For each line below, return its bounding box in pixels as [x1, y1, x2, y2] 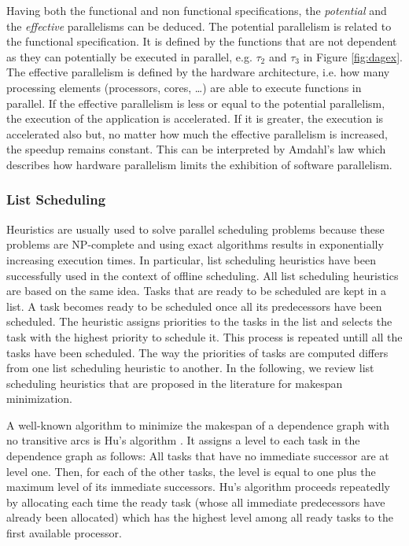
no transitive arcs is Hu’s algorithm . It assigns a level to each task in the [6, 432, 360, 448]
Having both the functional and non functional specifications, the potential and [6, 2, 387, 18]
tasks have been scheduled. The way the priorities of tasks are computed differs [6, 344, 389, 360]
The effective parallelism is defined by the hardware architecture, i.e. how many [6, 64, 390, 80]
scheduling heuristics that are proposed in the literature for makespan [6, 374, 343, 391]
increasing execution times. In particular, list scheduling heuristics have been [6, 251, 377, 267]
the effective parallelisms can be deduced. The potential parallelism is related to [6, 17, 392, 34]
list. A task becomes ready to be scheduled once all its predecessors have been [6, 297, 382, 314]
